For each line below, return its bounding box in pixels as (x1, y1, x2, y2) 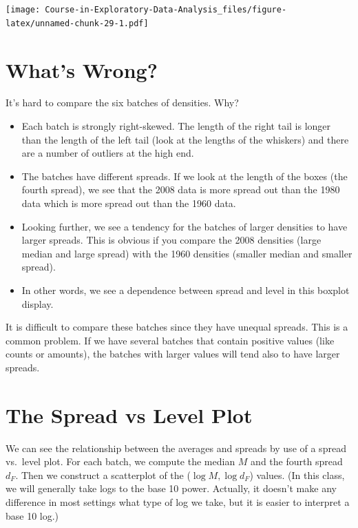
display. (21, 296, 54, 311)
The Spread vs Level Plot (6, 400, 253, 429)
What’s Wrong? (6, 55, 158, 84)
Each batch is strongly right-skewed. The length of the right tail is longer (21, 119, 331, 133)
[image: (6, 5, 41, 14)
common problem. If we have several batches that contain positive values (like (6, 333, 335, 347)
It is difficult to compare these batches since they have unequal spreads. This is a (6, 320, 348, 334)
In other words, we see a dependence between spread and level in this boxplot (21, 282, 350, 297)
